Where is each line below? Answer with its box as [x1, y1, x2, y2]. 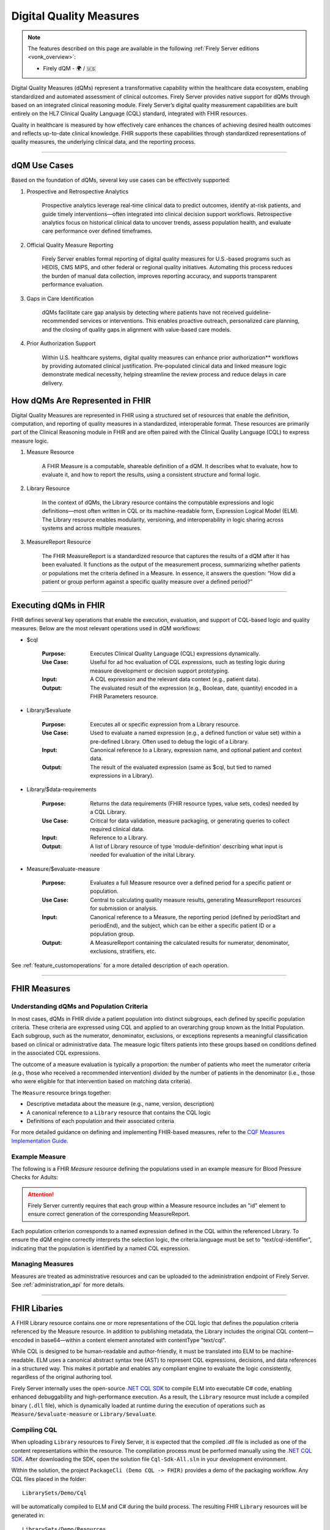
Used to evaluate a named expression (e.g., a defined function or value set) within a [90, 729, 301, 737]
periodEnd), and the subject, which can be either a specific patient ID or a [90, 922, 276, 929]
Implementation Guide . [11, 1137, 68, 1144]
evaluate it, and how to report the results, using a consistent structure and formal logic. [42, 471, 261, 479]
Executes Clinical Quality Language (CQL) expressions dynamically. [90, 650, 260, 657]
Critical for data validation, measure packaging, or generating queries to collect [90, 817, 290, 824]
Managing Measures [11, 1259, 74, 1268]
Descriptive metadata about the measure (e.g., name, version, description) [26, 1100, 215, 1108]
